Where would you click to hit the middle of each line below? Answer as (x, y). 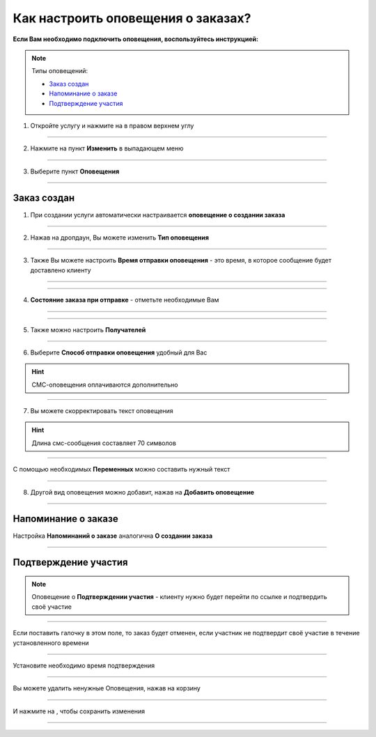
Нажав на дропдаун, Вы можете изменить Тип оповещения (119, 238)
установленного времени (51, 643)
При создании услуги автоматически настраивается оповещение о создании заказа (158, 215)
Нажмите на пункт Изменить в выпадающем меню (107, 148)
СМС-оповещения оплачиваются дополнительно (105, 385)
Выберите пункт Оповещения (75, 171)
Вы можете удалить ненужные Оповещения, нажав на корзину (107, 688)
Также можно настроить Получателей (88, 329)
